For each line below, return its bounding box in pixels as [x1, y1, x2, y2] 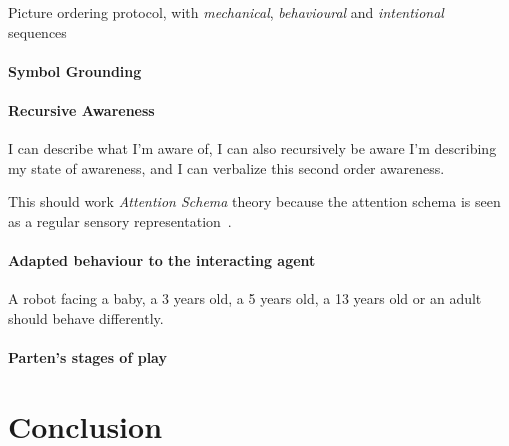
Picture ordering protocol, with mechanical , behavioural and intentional [8, 2, 444, 22]
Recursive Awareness [8, 99, 155, 120]
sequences [8, 21, 67, 42]
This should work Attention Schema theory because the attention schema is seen [8, 191, 501, 212]
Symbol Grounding [8, 60, 142, 81]
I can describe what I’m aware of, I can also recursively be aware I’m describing [8, 138, 497, 159]
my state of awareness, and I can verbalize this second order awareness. [8, 157, 445, 178]
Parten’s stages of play [8, 347, 167, 368]
